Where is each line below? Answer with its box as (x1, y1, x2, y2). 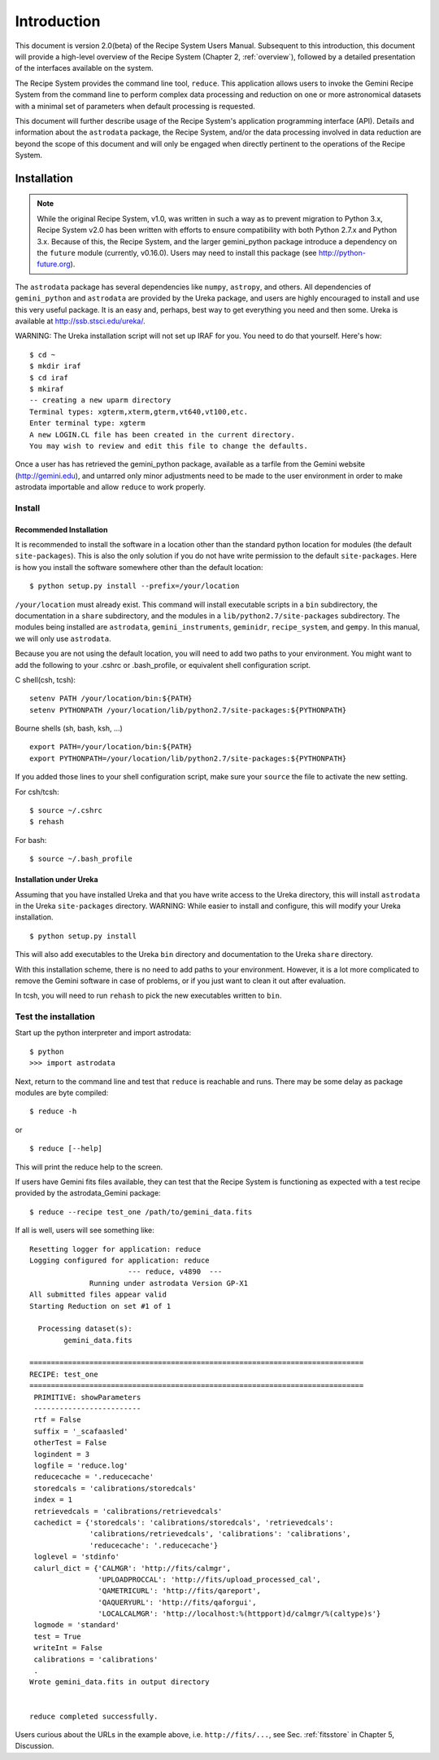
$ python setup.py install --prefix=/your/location (29, 582, 240, 590)
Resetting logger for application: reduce (29, 1244, 202, 1253)
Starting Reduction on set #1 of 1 (29, 1301, 172, 1310)
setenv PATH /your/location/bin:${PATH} (29, 694, 193, 704)
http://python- (318, 248, 366, 258)
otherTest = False (33, 1438, 107, 1447)
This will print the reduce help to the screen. (15, 1161, 163, 1172)
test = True (33, 1631, 81, 1641)
